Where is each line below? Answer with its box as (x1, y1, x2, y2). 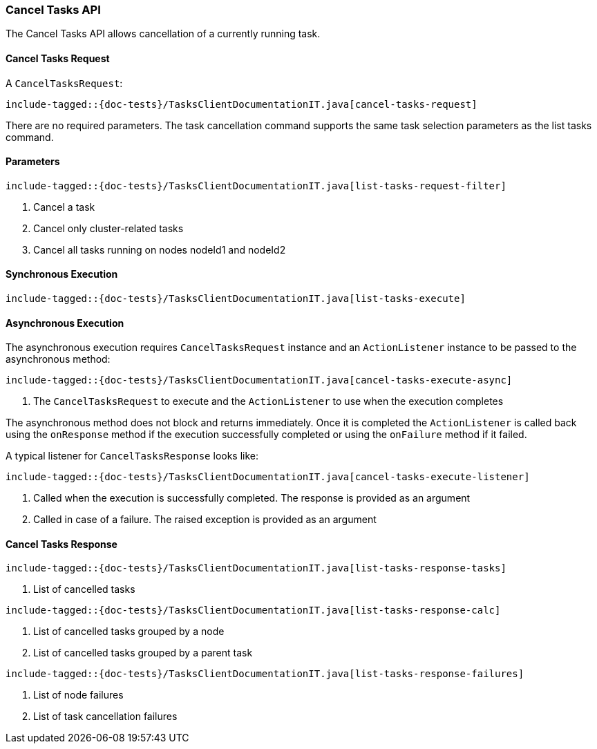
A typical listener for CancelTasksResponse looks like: (6, 450, 259, 462)
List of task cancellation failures (33, 710, 178, 723)
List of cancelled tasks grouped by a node (33, 625, 225, 638)
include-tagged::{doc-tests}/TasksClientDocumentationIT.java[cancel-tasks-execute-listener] (6, 471, 530, 483)
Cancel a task (33, 200, 95, 213)
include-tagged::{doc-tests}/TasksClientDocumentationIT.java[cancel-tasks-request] (6, 98, 477, 110)
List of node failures (33, 689, 124, 701)
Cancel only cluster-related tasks (33, 222, 184, 234)
